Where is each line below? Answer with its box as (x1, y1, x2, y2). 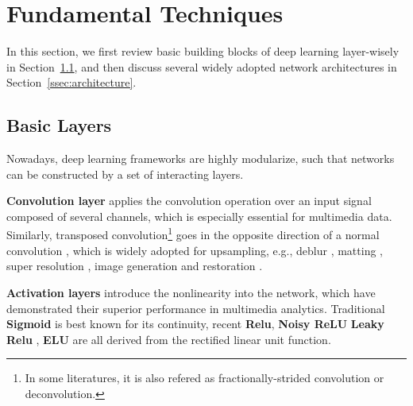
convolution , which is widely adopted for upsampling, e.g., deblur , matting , (6, 242, 383, 258)
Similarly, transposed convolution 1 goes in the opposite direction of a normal (6, 224, 380, 243)
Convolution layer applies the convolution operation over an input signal (6, 192, 372, 209)
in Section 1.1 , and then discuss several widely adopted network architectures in (6, 58, 397, 75)
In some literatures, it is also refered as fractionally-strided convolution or (25, 369, 384, 386)
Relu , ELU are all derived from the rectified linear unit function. (6, 331, 331, 347)
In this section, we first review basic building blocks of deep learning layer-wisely (6, 43, 399, 60)
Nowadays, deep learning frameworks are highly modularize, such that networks (6, 150, 395, 167)
